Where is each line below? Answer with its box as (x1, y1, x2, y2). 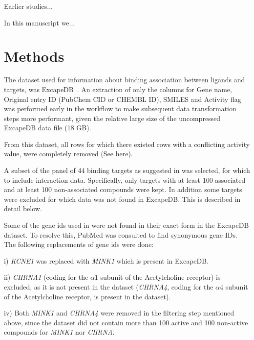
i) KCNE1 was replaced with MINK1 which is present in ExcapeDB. (4, 255, 209, 266)
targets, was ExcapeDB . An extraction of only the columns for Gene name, (4, 84, 232, 94)
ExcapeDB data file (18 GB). (4, 122, 91, 133)
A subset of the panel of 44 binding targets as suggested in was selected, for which (4, 165, 250, 175)
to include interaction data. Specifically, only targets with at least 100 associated (4, 174, 246, 185)
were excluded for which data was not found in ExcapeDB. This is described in (4, 194, 241, 204)
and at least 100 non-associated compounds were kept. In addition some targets (4, 184, 242, 194)
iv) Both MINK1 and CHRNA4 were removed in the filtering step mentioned (4, 308, 234, 318)
